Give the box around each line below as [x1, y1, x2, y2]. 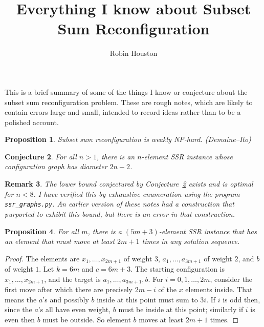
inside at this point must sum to [97, 294, 198, 304]
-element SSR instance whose [141, 151, 233, 161]
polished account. [5, 116, 59, 127]
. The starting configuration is [130, 263, 225, 274]
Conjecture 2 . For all [5, 151, 77, 161]
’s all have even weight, [38, 304, 111, 315]
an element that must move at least [5, 236, 115, 247]
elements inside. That [185, 284, 253, 295]
